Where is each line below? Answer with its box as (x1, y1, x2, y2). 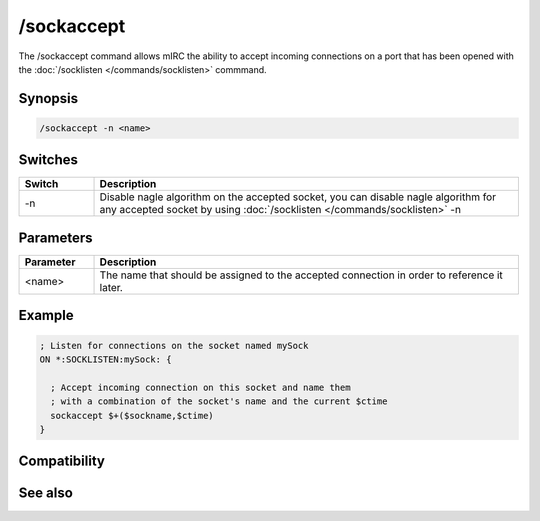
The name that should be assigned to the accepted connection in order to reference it (99, 268, 504, 282)
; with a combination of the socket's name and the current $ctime (50, 396, 388, 407)
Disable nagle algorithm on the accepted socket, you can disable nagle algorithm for (99, 190, 497, 204)
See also (18, 485, 74, 502)
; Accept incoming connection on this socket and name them (50, 381, 351, 393)
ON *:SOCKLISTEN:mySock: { (39, 353, 172, 365)
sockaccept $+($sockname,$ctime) (50, 410, 214, 421)
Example (18, 307, 74, 324)
